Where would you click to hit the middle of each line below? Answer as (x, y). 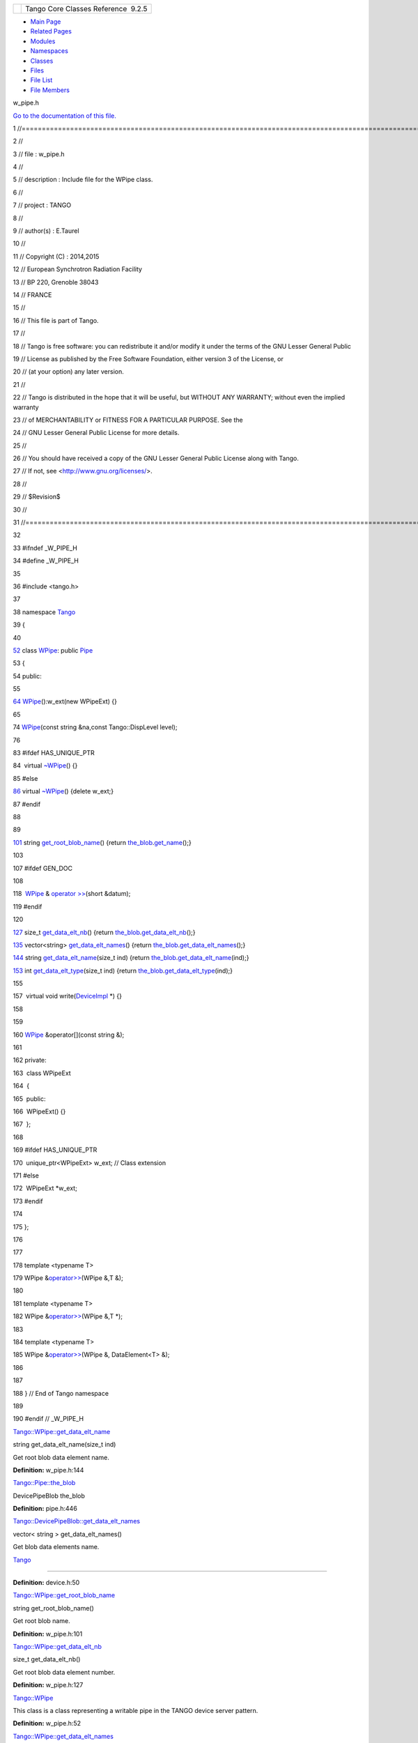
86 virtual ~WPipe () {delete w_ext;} (63, 791)
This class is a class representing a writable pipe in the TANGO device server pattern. (136, 1710)
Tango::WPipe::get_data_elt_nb (57, 1646)
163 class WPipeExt (42, 1073)
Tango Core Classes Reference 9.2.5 (86, 9)
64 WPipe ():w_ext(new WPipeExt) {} (65, 701)
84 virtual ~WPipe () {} (45, 766)
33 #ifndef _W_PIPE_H (45, 548)
